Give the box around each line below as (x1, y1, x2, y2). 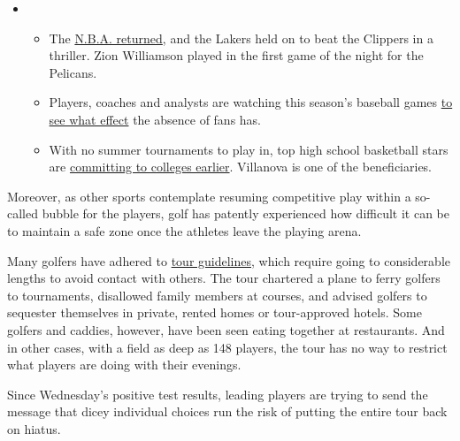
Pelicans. (49, 63, 97, 81)
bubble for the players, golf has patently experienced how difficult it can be (42, 204, 450, 223)
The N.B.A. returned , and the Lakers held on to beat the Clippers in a (49, 28, 433, 47)
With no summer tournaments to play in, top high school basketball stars (49, 140, 448, 158)
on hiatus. (7, 419, 61, 437)
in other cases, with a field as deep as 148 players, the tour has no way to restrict (7, 338, 448, 356)
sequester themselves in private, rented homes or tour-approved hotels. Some (7, 303, 422, 322)
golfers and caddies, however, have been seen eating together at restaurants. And (7, 320, 445, 338)
